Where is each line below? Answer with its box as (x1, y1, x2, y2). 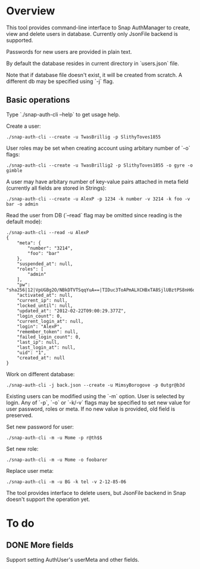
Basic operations (6, 95, 70, 105)
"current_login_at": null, (17, 318, 84, 324)
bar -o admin (6, 201, 39, 207)
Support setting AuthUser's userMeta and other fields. (6, 556, 140, 563)
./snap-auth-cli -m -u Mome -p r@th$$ (6, 435, 102, 441)
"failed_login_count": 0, (17, 334, 82, 340)
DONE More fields (6, 540, 74, 550)
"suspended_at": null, (17, 261, 73, 267)
